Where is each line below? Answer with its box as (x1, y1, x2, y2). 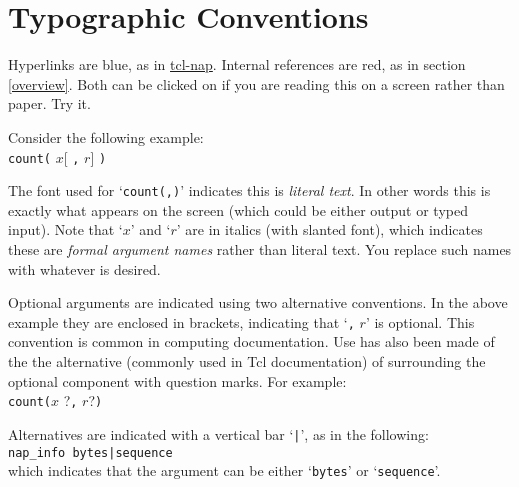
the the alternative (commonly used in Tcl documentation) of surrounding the (8, 351, 486, 372)
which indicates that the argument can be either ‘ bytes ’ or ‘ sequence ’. (8, 460, 441, 481)
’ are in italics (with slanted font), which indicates (176, 219, 483, 240)
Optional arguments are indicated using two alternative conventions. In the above (8, 292, 508, 313)
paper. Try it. (8, 93, 91, 114)
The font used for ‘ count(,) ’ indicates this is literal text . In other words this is (8, 180, 491, 201)
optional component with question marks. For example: (8, 370, 347, 391)
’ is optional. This (365, 311, 475, 332)
